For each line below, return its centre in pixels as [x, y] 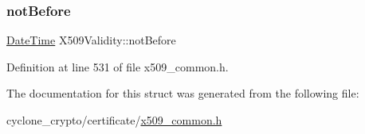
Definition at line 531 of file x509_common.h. [118, 66]
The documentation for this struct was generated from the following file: [183, 93]
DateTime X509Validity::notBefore [91, 40]
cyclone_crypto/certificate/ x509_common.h [114, 120]
